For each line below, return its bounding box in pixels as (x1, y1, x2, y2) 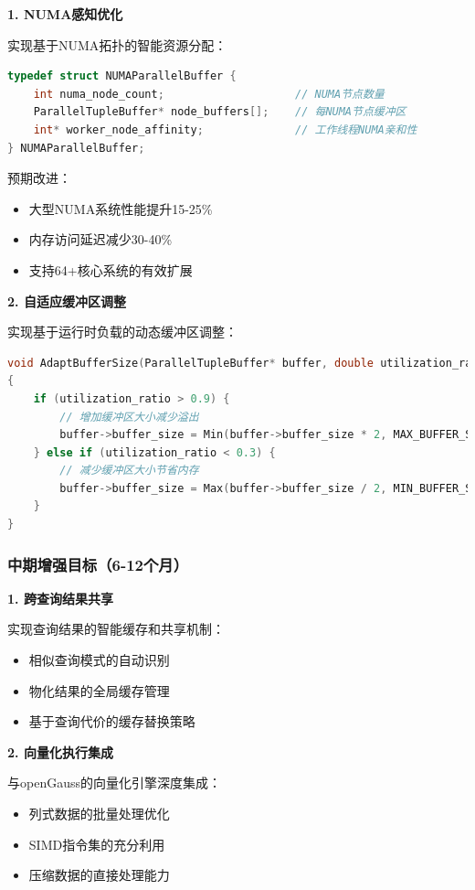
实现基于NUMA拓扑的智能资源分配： (7, 35, 227, 54)
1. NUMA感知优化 (7, 5, 123, 23)
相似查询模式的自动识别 (28, 650, 170, 670)
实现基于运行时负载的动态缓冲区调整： (7, 322, 237, 341)
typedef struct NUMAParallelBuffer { (7, 70, 237, 83)
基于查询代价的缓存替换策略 (28, 712, 195, 731)
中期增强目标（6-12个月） (7, 552, 189, 575)
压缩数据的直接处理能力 (28, 865, 170, 885)
